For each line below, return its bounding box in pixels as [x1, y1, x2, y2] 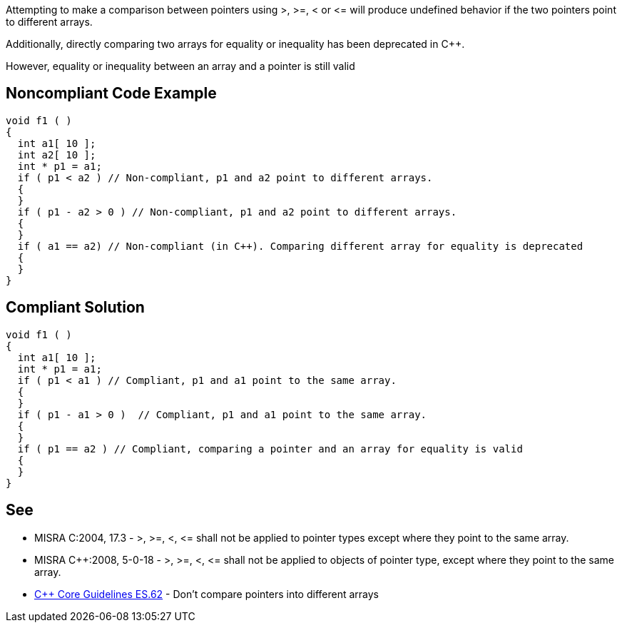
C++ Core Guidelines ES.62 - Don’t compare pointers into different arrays [34, 587, 379, 600]
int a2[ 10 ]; [17, 148, 96, 161]
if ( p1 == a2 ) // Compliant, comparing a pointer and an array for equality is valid [17, 442, 523, 455]
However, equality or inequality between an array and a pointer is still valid [6, 60, 355, 72]
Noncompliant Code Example [6, 84, 217, 103]
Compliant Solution [6, 298, 145, 317]
